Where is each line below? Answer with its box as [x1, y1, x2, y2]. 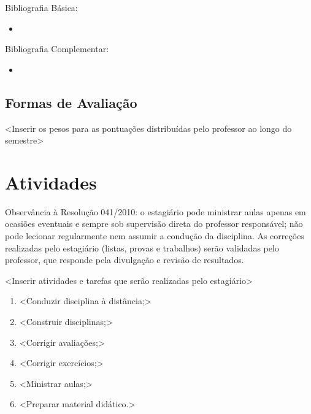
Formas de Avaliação [5, 93, 137, 112]
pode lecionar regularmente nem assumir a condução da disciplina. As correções [5, 229, 304, 242]
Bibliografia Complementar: [5, 42, 109, 55]
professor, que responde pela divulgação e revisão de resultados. [5, 253, 244, 266]
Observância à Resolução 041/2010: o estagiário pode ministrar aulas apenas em [5, 205, 306, 218]
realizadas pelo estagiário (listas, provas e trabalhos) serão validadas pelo [5, 241, 279, 254]
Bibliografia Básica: [5, 1, 78, 13]
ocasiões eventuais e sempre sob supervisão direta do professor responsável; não [5, 217, 303, 230]
